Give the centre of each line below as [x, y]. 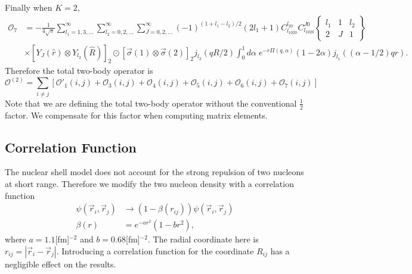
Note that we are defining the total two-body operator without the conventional [151, 103]
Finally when [29, 7]
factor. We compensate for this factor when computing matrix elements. [136, 115]
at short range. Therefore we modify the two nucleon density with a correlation [149, 184]
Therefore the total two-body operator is [79, 71]
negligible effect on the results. [61, 264]
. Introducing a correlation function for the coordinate [155, 250]
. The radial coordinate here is [203, 239]
